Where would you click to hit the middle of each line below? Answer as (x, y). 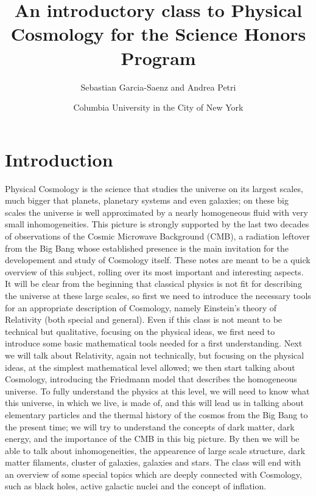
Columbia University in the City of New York (158, 107)
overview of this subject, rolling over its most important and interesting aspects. (154, 271)
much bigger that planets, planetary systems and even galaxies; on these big (147, 200)
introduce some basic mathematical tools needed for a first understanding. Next (154, 343)
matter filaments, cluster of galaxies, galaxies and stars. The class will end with (153, 462)
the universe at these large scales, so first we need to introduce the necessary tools (158, 295)
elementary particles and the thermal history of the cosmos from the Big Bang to (156, 414)
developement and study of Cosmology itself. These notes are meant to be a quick (158, 260)
